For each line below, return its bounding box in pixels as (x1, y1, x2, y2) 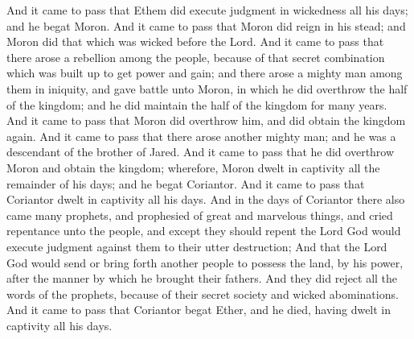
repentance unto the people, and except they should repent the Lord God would (6, 222, 401, 239)
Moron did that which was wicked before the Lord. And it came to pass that (6, 33, 384, 50)
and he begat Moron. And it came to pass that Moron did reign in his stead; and (6, 17, 406, 34)
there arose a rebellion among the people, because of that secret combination (6, 48, 385, 65)
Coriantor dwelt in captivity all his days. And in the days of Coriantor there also (6, 191, 405, 208)
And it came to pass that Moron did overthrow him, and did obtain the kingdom (6, 112, 406, 129)
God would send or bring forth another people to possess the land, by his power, (6, 254, 404, 271)
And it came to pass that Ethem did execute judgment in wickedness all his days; (6, 2, 408, 18)
